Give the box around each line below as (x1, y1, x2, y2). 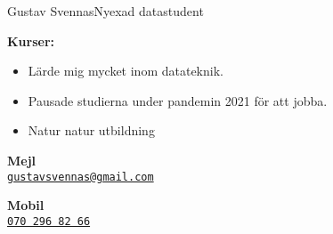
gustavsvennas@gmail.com (7, 170, 154, 183)
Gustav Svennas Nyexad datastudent (7, 2, 204, 20)
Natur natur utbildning (28, 121, 155, 140)
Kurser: (7, 31, 55, 50)
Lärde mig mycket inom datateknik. (28, 61, 223, 80)
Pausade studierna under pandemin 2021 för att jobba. (28, 91, 328, 109)
